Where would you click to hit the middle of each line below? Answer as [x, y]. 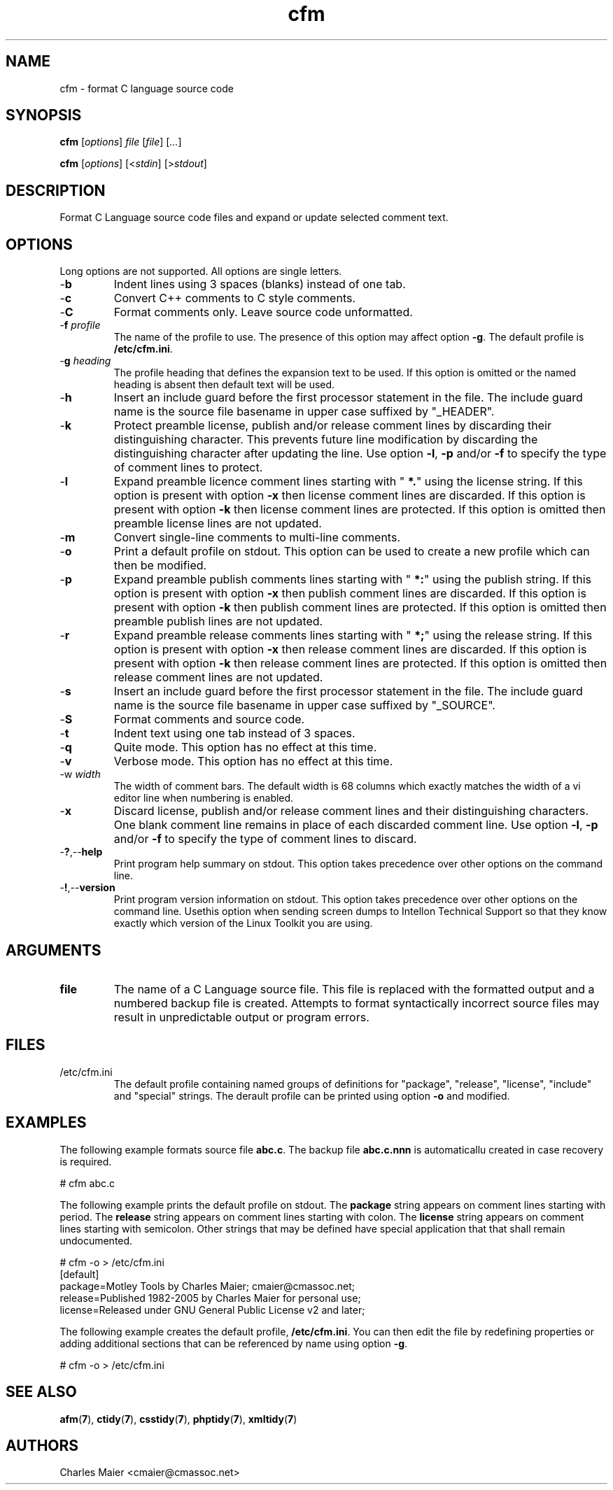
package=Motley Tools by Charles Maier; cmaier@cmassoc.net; [207, 1286]
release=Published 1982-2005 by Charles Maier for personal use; [210, 1298]
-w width [80, 774]
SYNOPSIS [44, 115]
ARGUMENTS [54, 950]
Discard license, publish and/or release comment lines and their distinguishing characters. [351, 811]
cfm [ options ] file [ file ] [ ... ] [121, 142]
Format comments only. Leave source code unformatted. [263, 312]
